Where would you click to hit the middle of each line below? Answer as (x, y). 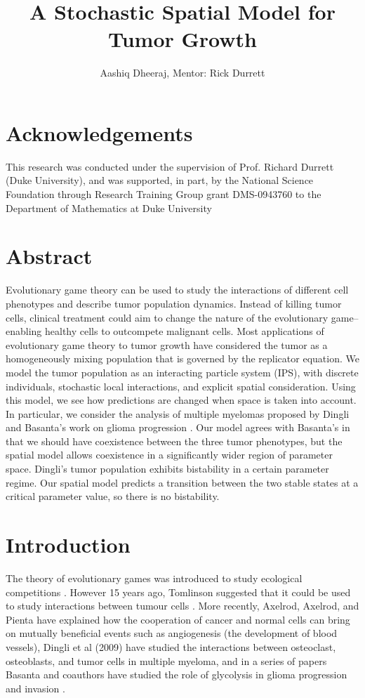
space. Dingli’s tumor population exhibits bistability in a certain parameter (167, 469)
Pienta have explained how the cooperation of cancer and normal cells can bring (178, 619)
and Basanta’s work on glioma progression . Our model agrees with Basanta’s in (178, 427)
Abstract (49, 256)
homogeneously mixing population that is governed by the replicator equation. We (182, 358)
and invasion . (35, 688)
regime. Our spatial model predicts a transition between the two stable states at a (182, 482)
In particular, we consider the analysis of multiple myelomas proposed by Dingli (178, 413)
